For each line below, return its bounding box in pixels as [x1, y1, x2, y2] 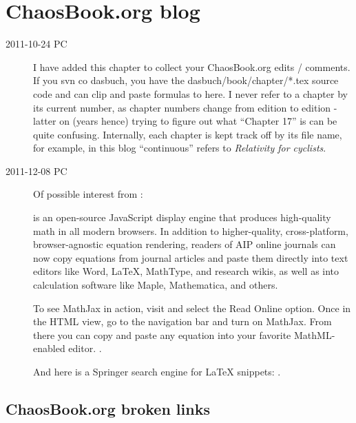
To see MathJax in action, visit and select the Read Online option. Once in [33, 300, 351, 315]
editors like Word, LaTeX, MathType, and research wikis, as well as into [33, 264, 339, 278]
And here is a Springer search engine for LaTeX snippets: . [33, 364, 281, 378]
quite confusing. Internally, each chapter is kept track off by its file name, [33, 127, 342, 141]
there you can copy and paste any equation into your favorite [33, 327, 291, 342]
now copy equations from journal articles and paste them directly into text [33, 250, 348, 265]
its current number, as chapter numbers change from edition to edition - [33, 100, 337, 114]
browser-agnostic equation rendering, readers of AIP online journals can [33, 237, 336, 251]
